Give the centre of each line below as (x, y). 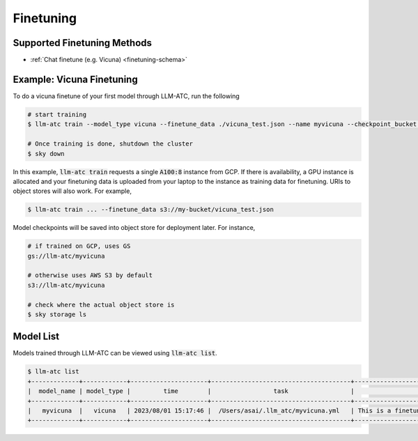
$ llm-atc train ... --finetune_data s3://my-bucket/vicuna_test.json (151, 210)
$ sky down (46, 154)
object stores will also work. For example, (72, 191)
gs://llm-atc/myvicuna (66, 256)
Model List (36, 337)
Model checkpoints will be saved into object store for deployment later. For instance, (134, 228)
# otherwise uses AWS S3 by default (90, 276)
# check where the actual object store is (101, 304)
